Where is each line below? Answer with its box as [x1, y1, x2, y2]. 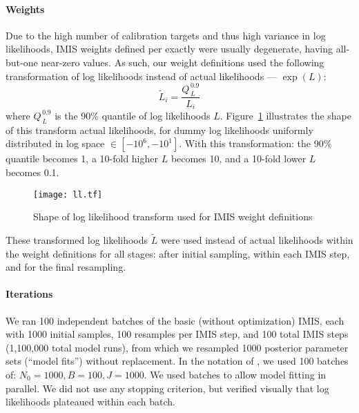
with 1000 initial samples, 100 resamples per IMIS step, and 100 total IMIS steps [6, 327, 349, 341]
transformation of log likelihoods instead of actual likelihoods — [6, 68, 277, 83]
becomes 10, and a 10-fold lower [171, 151, 307, 166]
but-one [6, 55, 38, 69]
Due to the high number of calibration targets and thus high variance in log [6, 28, 326, 42]
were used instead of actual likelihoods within [160, 233, 353, 247]
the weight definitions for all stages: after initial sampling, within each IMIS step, [6, 246, 350, 260]
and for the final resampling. [6, 260, 126, 274]
